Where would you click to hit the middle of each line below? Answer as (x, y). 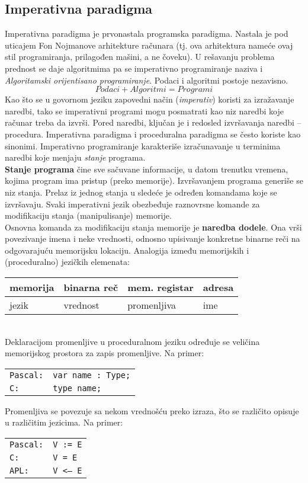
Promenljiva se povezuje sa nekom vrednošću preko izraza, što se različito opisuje (152, 410)
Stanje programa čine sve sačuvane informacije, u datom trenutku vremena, (147, 169)
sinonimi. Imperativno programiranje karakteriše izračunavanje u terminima (143, 145)
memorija (32, 287)
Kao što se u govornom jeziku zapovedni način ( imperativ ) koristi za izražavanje (150, 99)
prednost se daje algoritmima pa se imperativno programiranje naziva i (134, 68)
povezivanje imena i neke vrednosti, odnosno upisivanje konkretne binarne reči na (153, 239)
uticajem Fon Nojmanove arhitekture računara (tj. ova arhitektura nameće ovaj (149, 45)
